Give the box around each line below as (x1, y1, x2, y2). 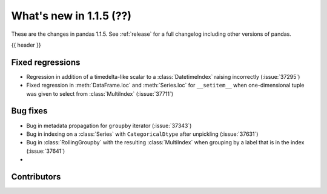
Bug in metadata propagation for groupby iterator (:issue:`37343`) (26, 122, 192, 129)
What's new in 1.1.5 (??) (11, 9, 132, 22)
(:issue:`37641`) (26, 147, 65, 155)
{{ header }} (11, 41, 42, 48)
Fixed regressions (11, 57, 81, 67)
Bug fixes (11, 106, 48, 116)
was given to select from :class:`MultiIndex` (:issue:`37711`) (26, 90, 174, 97)
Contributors (11, 172, 61, 182)
